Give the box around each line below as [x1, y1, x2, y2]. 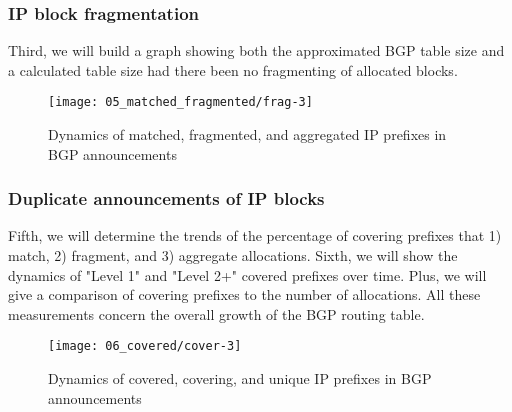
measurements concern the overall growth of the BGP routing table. [8, 303, 425, 324]
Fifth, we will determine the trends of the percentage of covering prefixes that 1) [8, 225, 502, 246]
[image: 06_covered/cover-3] [48, 339, 242, 354]
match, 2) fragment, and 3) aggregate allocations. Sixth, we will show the [8, 245, 458, 266]
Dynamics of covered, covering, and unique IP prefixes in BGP [48, 368, 432, 389]
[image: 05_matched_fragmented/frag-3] [48, 95, 313, 110]
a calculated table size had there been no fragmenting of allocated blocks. [8, 59, 458, 80]
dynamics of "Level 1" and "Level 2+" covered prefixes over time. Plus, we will [8, 264, 487, 285]
